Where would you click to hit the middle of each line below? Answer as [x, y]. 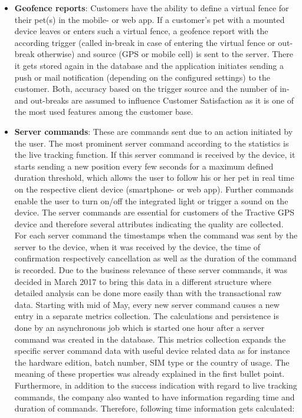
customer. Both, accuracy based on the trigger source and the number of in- [152, 89]
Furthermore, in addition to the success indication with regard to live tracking [156, 385]
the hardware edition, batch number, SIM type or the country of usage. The [152, 362]
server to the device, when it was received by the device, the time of [137, 246]
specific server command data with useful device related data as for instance [152, 351]
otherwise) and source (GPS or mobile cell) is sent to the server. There [165, 54]
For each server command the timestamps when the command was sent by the [156, 235]
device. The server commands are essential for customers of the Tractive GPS [154, 212]
